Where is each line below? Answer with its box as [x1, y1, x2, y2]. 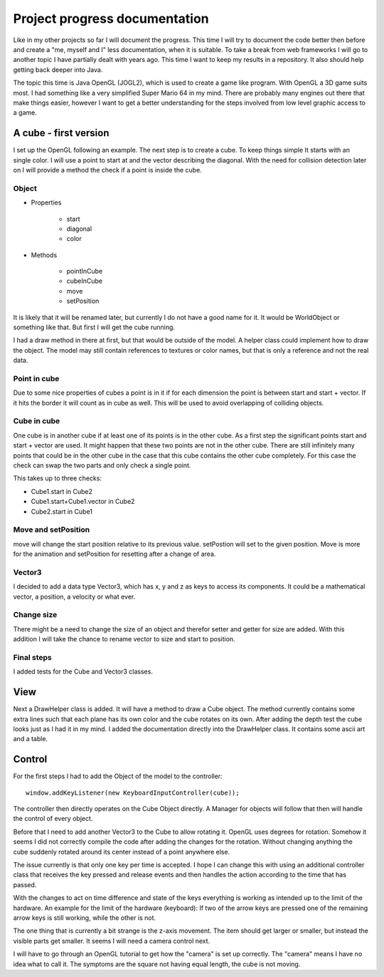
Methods [31, 250, 58, 259]
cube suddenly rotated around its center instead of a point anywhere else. [13, 847, 230, 856]
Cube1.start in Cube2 [31, 487, 92, 495]
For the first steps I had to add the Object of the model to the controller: [13, 772, 223, 780]
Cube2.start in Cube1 [31, 507, 92, 516]
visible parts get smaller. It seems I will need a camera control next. [13, 936, 210, 945]
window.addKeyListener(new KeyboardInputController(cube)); [26, 788, 240, 797]
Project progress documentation [13, 11, 209, 26]
